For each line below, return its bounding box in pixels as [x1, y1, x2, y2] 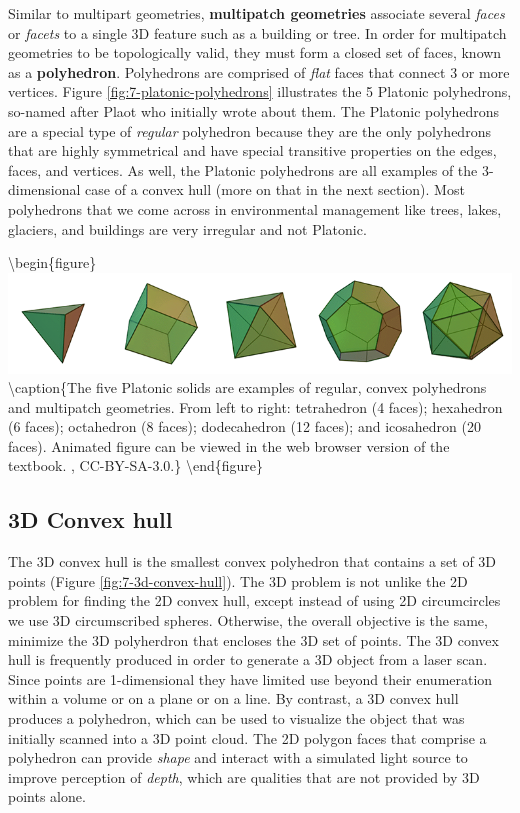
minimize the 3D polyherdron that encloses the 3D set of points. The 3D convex [8, 629, 499, 650]
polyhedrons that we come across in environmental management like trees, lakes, [8, 198, 502, 219]
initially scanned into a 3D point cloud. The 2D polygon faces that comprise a [8, 727, 487, 748]
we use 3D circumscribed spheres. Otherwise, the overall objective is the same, [8, 610, 488, 631]
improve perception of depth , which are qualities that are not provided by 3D [8, 766, 480, 787]
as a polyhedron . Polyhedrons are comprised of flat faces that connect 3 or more [8, 61, 510, 82]
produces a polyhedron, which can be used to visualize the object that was [8, 708, 465, 729]
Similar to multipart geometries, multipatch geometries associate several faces [8, 3, 505, 23]
